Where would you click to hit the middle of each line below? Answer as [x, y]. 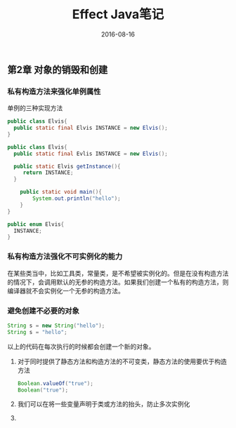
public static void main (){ [61, 192]
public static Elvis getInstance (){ [67, 166]
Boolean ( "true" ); [43, 390]
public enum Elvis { [36, 224]
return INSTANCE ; [48, 173]
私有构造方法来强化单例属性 [54, 91]
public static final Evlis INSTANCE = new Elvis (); [91, 154]
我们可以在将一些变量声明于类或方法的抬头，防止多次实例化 [104, 404]
